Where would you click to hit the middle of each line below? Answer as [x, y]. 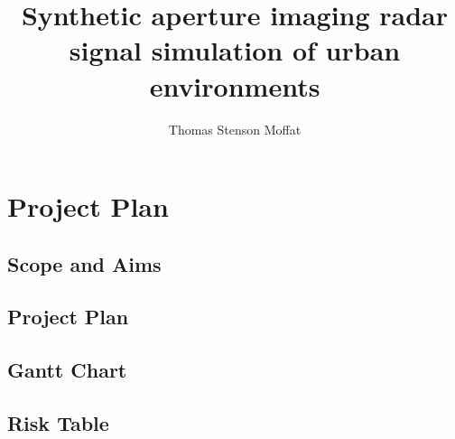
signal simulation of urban [235, 50]
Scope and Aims [84, 263]
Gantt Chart [67, 370]
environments [235, 85]
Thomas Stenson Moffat [235, 129]
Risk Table [58, 423]
